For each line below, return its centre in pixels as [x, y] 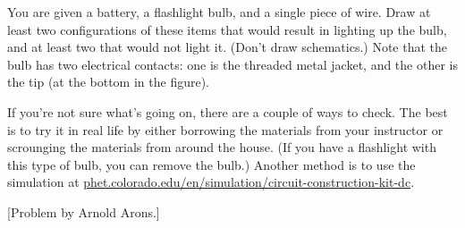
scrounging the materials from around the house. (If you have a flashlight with [222, 147]
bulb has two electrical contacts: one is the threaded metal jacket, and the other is [232, 64]
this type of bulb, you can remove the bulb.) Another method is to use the [211, 164]
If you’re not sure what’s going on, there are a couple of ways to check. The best [228, 111]
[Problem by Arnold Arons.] [84, 211]
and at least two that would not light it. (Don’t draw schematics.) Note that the [228, 47]
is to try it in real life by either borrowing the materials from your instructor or [225, 129]
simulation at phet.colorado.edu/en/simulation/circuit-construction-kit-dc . [211, 182]
